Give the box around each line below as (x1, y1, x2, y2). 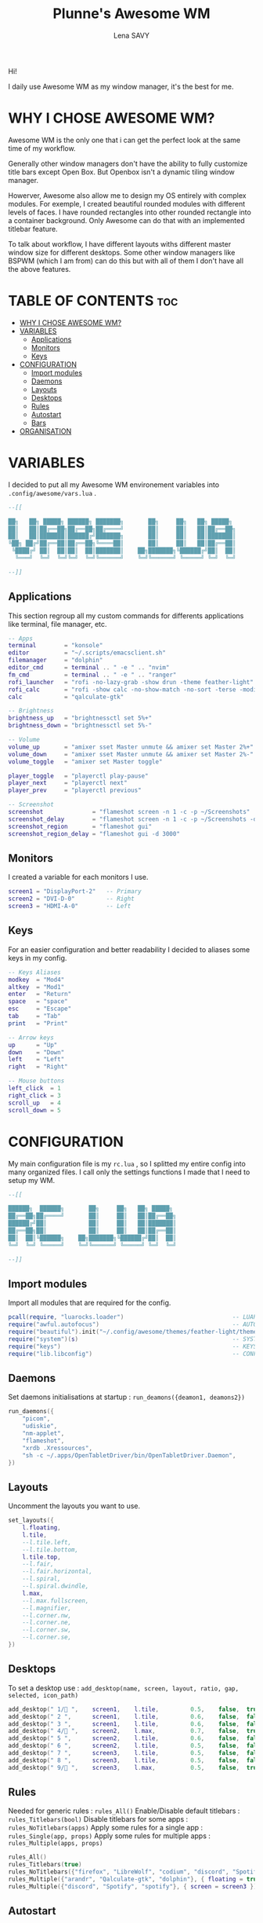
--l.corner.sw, (22, 1626, 72, 1634)
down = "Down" (8, 1048, 65, 1057)
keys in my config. (8, 953, 67, 962)
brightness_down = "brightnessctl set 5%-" (8, 722, 153, 730)
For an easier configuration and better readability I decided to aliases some (8, 944, 250, 954)
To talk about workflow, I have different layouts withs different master (8, 239, 232, 248)
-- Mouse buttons (8, 1077, 65, 1085)
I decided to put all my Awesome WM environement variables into (8, 480, 220, 489)
